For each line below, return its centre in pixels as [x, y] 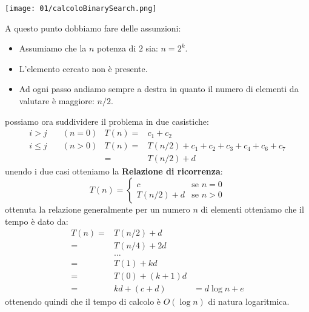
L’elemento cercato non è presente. [83, 68]
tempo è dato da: [37, 221]
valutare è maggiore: [57, 101]
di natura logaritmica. [249, 301]
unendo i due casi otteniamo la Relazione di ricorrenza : [114, 171]
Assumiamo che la [53, 48]
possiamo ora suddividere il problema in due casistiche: [107, 121]
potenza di [117, 48]
